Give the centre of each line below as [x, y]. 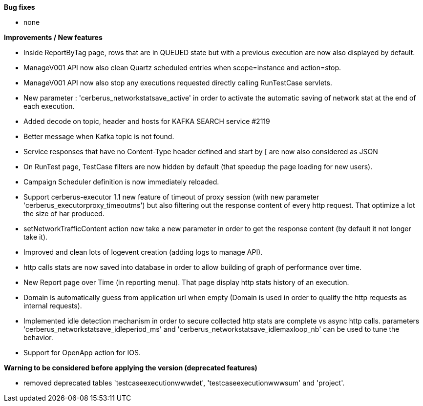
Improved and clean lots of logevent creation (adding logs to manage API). [143, 252]
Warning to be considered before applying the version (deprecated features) [131, 368]
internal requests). [53, 306]
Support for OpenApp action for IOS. [82, 353]
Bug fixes [20, 7]
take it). [36, 237]
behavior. [38, 337]
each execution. [49, 106]
